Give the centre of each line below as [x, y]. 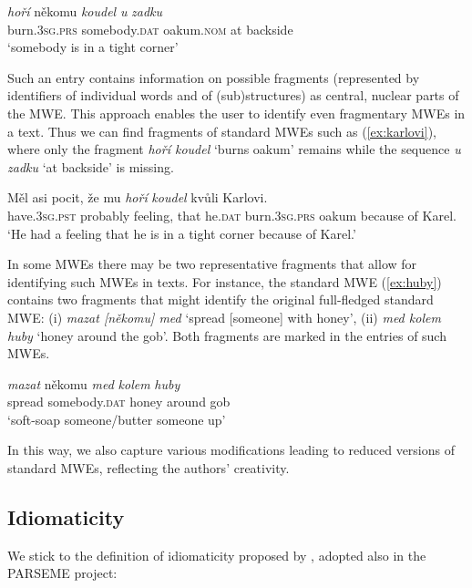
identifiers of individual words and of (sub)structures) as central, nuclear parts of [233, 95]
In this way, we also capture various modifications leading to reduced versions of [231, 450]
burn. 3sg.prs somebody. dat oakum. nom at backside [150, 29]
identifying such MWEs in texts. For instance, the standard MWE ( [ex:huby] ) [225, 281]
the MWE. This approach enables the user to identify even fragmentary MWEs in [236, 113]
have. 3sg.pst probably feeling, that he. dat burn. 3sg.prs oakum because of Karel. [232, 215]
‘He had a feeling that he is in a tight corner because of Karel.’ [182, 233]
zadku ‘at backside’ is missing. [91, 166]
